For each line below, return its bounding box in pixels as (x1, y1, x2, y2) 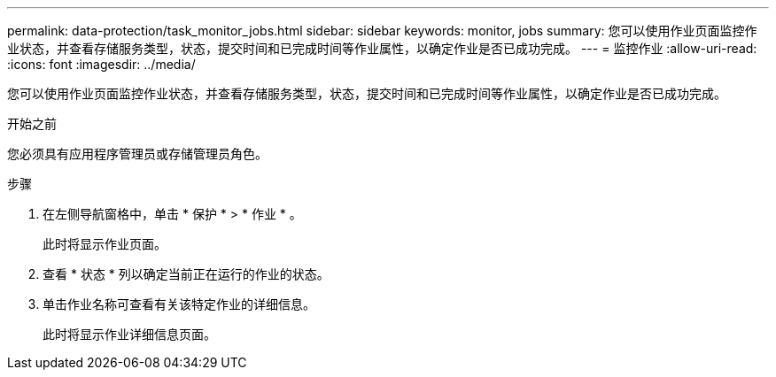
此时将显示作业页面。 (43, 236, 167, 251)
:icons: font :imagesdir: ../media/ (7, 57, 196, 72)
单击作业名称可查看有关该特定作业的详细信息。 (43, 296, 315, 312)
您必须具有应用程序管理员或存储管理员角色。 (7, 146, 268, 161)
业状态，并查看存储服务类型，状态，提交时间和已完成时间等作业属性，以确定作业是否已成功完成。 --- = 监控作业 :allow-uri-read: (7, 41, 757, 56)
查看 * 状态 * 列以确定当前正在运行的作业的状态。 (43, 266, 330, 281)
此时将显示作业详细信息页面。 (43, 327, 216, 342)
